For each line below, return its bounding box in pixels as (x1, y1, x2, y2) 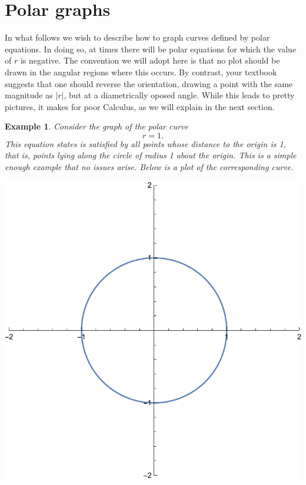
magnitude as (5, 89, 53, 101)
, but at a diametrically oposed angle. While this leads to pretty (64, 89, 295, 101)
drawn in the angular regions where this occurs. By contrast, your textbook (5, 65, 277, 78)
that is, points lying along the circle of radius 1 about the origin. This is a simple (5, 149, 297, 161)
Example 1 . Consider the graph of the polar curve (5, 120, 188, 132)
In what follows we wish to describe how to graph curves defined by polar (5, 31, 270, 44)
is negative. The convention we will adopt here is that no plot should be (20, 54, 280, 67)
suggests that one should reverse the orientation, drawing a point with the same (5, 77, 293, 89)
